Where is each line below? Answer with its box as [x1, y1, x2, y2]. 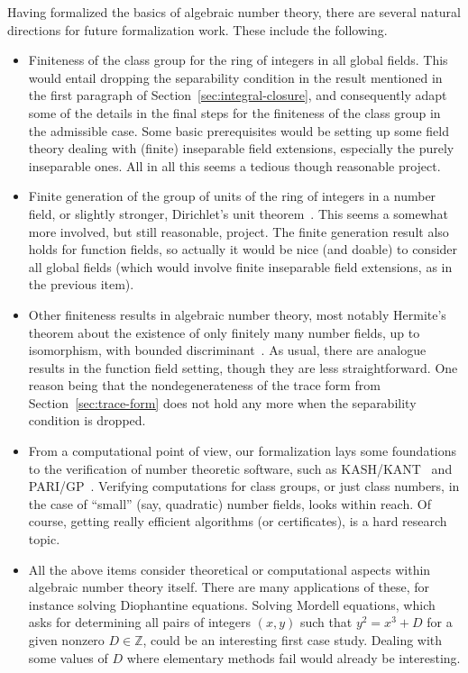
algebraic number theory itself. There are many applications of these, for [28, 578, 429, 596]
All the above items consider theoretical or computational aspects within [28, 559, 431, 578]
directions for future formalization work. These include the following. [7, 20, 388, 39]
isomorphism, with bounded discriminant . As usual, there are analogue [28, 341, 427, 359]
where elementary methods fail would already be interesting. [126, 648, 461, 667]
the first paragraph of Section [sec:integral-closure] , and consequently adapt [28, 86, 447, 105]
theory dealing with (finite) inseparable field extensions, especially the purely [28, 139, 454, 158]
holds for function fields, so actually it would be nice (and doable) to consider [28, 240, 458, 259]
